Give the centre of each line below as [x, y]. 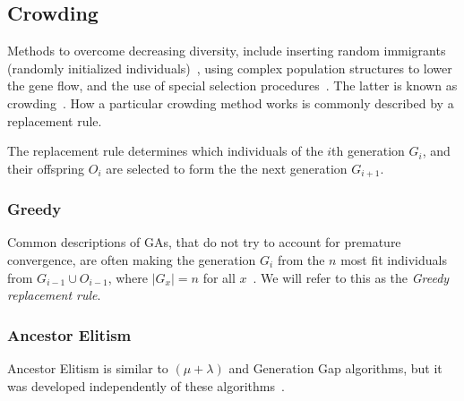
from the [301, 260]
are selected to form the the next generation [227, 168]
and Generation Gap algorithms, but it [335, 368]
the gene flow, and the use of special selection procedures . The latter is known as [232, 85]
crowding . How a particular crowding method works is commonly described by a [231, 102]
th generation [368, 151]
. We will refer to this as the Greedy [351, 277]
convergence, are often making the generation [132, 260]
